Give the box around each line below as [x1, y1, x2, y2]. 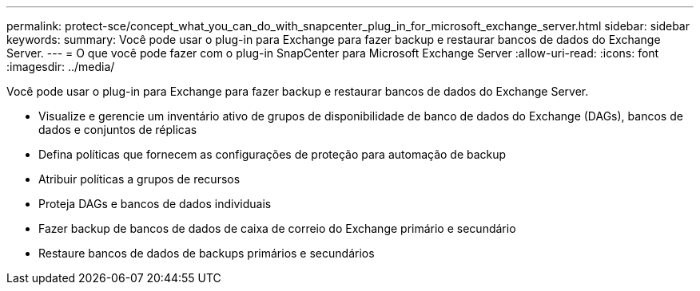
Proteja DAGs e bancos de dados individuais [38, 197, 272, 210]
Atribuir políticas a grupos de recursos [38, 172, 241, 186]
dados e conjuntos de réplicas [38, 123, 197, 136]
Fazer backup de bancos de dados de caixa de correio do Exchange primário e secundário [38, 222, 516, 235]
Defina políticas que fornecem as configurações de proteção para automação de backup [38, 147, 507, 161]
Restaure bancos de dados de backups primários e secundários [38, 246, 375, 260]
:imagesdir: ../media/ [6, 60, 115, 73]
